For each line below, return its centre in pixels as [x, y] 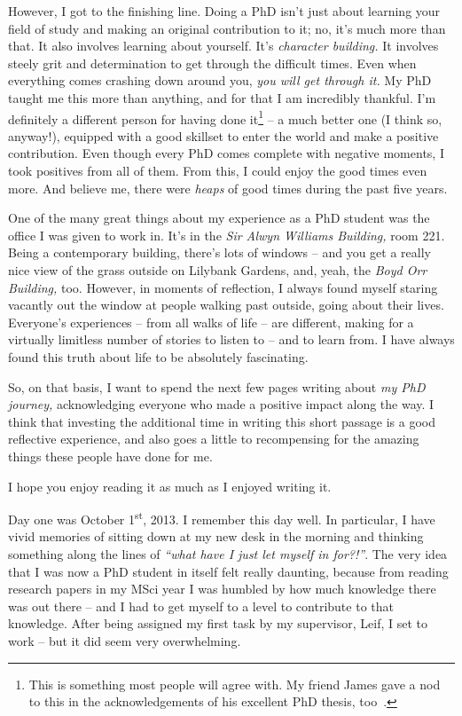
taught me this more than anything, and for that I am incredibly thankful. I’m [222, 97]
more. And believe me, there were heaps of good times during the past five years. [228, 188]
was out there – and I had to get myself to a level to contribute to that [201, 606]
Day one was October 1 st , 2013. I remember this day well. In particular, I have [222, 518]
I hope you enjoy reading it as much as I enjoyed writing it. [170, 486]
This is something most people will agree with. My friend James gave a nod [235, 684]
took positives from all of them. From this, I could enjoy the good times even [218, 170]
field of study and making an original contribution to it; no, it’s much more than [227, 28]
